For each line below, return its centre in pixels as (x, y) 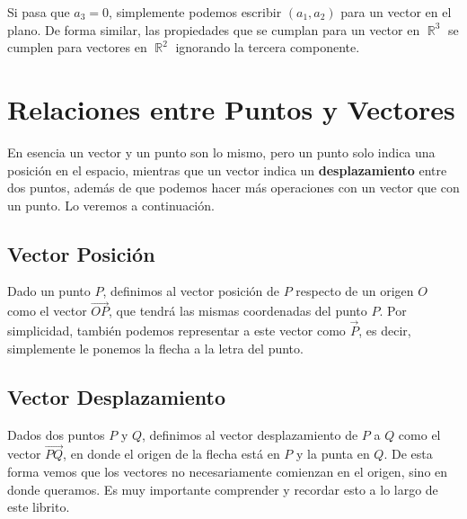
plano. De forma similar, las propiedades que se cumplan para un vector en (214, 29)
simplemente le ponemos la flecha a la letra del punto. (155, 348)
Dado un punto (49, 291)
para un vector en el (396, 12)
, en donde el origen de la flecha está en (172, 454)
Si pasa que (39, 12)
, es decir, (385, 331)
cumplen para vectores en (77, 47)
